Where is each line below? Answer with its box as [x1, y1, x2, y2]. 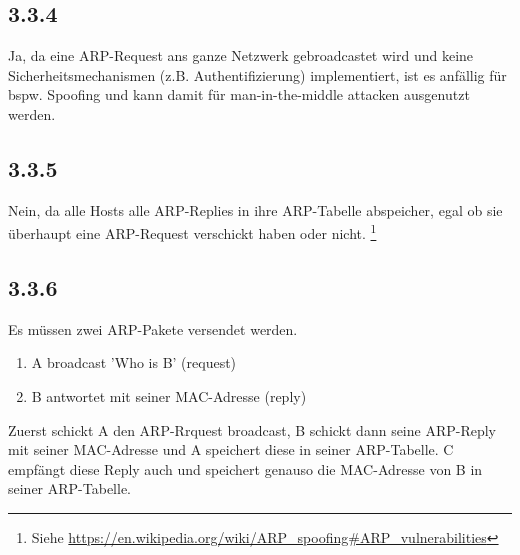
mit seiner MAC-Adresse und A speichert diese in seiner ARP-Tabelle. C [8, 439, 454, 460]
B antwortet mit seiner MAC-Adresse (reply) [31, 386, 307, 407]
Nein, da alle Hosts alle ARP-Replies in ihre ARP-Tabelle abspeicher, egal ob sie [8, 199, 503, 220]
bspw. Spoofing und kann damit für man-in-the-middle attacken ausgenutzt [8, 84, 470, 105]
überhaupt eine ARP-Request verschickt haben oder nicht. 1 [8, 220, 377, 244]
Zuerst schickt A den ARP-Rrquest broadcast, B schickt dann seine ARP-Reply [8, 419, 497, 440]
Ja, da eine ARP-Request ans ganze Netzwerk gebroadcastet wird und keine [8, 45, 474, 66]
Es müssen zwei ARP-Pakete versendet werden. [8, 318, 298, 339]
